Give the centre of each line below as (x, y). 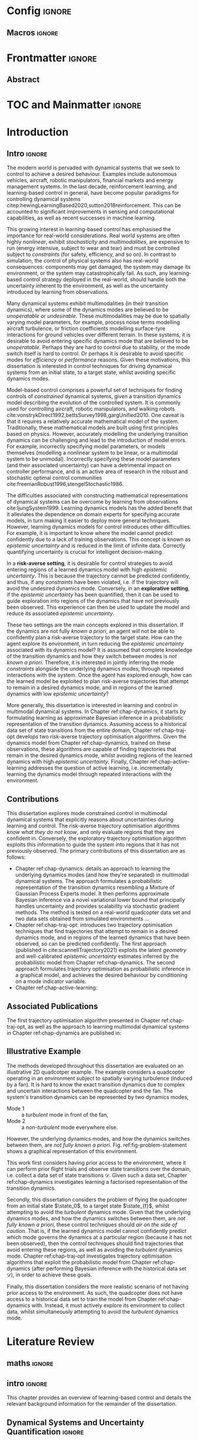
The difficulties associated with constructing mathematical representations (97, 495)
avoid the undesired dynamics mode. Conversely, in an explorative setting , (98, 589)
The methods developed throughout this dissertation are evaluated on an (95, 1065)
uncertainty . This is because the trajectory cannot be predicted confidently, (98, 576)
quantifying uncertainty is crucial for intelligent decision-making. (85, 552)
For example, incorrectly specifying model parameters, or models (86, 447)
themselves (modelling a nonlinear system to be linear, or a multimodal (93, 453)
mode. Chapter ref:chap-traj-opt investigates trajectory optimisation (89, 1256)
